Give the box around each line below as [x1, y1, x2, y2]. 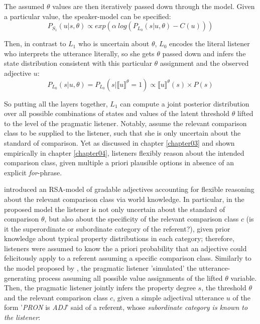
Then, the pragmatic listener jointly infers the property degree [4, 282, 196, 293]
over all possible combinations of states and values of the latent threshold [4, 108, 229, 119]
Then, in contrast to [4, 38, 66, 49]
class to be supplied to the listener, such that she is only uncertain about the [4, 128, 241, 138]
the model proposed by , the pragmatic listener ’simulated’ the [4, 263, 197, 273]
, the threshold [201, 282, 246, 293]
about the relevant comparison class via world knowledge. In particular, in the [4, 193, 244, 204]
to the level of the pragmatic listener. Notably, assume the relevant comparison [4, 118, 247, 128]
